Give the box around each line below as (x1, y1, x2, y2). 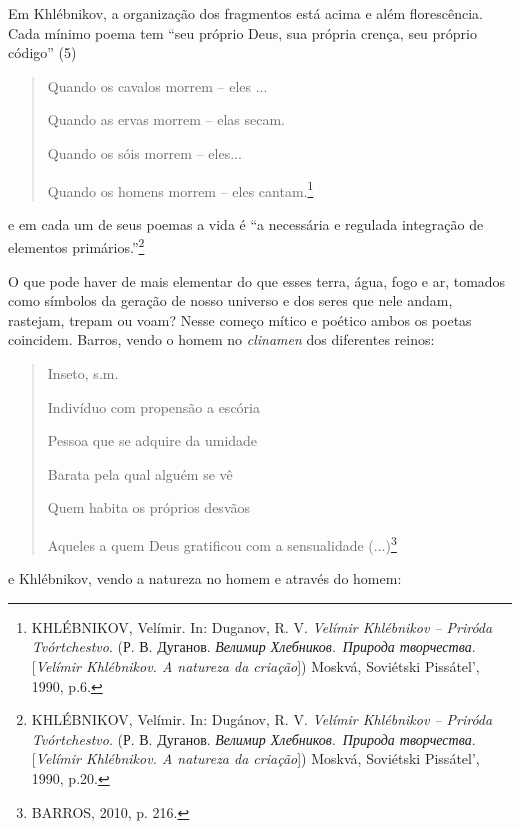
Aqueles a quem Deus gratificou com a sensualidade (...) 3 (47, 532, 397, 555)
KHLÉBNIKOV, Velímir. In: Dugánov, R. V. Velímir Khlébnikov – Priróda (31, 709, 493, 730)
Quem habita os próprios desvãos (47, 497, 251, 518)
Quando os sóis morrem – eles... (47, 142, 242, 163)
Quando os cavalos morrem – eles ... (47, 75, 268, 96)
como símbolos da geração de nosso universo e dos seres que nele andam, (8, 290, 453, 311)
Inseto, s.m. (47, 363, 119, 384)
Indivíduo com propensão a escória (47, 396, 260, 417)
